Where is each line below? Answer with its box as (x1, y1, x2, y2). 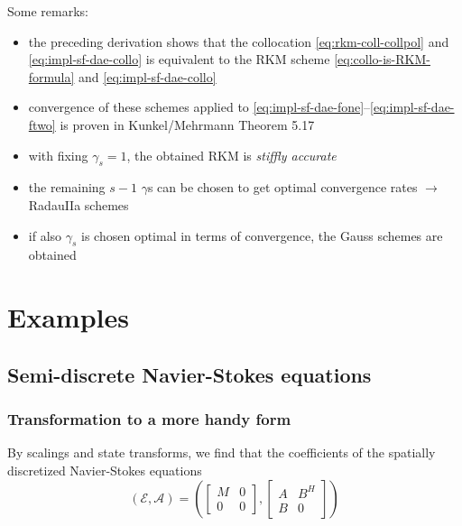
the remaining (28, 178, 106, 197)
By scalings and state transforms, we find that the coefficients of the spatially (7, 443, 436, 462)
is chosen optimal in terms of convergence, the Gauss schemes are (81, 226, 443, 245)
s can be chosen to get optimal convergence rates (147, 178, 418, 197)
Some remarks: (7, 2, 88, 20)
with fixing (28, 145, 88, 164)
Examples (7, 299, 129, 336)
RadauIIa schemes (28, 195, 129, 214)
